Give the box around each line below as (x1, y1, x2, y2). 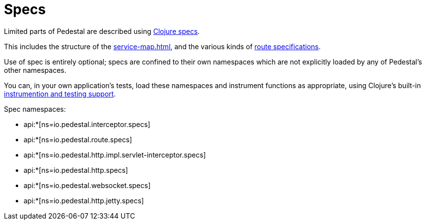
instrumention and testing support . (4, 89, 116, 98)
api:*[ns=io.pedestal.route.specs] (24, 135, 132, 144)
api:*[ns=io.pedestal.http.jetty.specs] (24, 196, 144, 205)
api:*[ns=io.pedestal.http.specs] (24, 165, 128, 174)
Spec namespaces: (4, 104, 66, 113)
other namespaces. (4, 65, 66, 74)
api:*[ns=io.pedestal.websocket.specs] (24, 181, 151, 190)
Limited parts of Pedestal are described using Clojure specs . (4, 27, 200, 35)
